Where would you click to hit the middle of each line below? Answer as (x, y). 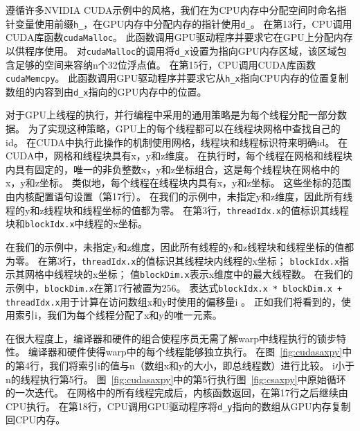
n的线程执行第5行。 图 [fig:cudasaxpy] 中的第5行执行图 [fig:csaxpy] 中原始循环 (176, 379)
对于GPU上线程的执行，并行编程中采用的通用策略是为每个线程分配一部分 (172, 115)
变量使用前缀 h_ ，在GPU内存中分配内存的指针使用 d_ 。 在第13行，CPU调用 (183, 23)
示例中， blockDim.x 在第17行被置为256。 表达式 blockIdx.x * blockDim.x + (174, 287)
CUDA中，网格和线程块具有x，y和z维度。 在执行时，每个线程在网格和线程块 (179, 156)
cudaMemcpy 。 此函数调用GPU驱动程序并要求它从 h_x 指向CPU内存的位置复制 (177, 78)
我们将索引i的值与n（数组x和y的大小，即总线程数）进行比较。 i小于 (202, 365)
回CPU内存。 (36, 420)
